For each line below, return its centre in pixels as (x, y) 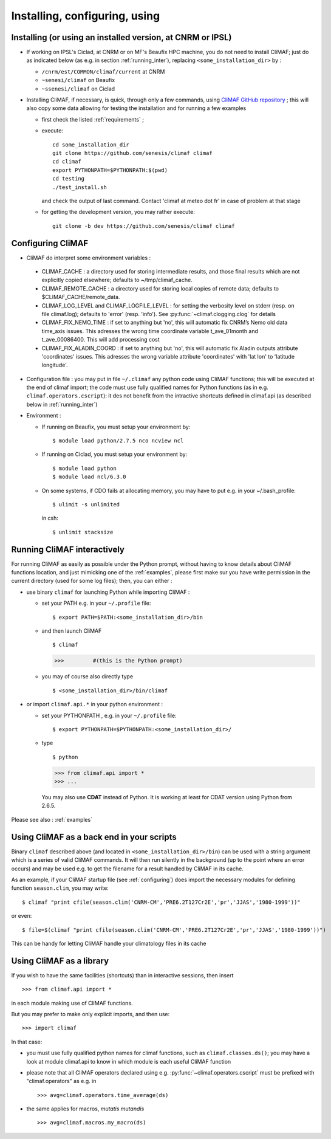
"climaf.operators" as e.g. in (61, 1081)
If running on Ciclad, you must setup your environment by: (114, 454)
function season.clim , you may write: (60, 888)
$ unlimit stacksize (83, 532)
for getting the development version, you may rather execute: (118, 212)
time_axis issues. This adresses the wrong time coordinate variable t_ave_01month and (150, 331)
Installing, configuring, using (86, 16)
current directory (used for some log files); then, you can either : (92, 581)
